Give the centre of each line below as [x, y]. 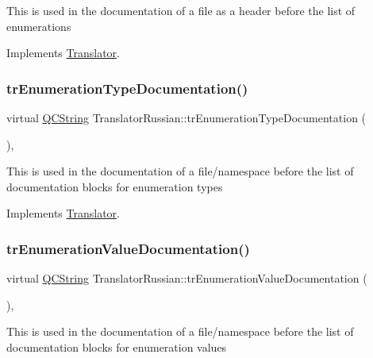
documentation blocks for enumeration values [117, 346]
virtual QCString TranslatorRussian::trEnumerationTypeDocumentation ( [186, 117]
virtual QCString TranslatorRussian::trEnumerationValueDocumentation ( [187, 278]
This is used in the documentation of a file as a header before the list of [181, 10]
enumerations [39, 26]
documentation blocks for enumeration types [115, 186]
